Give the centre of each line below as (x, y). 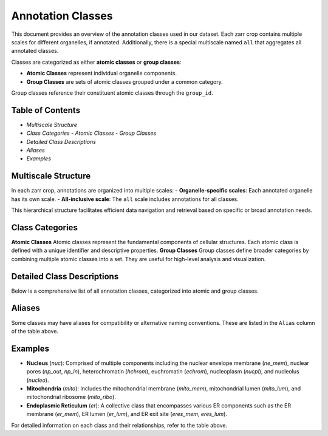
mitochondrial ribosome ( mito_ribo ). (71, 397)
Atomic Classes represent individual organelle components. (102, 73)
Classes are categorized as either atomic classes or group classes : (96, 62)
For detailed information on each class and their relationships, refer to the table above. (119, 425)
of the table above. (35, 331)
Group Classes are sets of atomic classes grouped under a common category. (125, 81)
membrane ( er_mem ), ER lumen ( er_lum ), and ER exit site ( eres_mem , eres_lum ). (127, 414)
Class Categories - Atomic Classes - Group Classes (91, 133)
